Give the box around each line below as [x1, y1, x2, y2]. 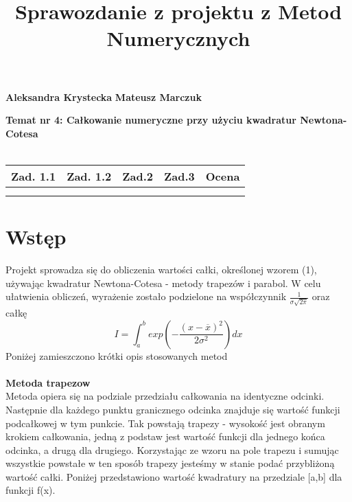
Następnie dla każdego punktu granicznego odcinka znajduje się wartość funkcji [5, 402, 340, 416]
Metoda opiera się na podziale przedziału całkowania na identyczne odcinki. [5, 389, 325, 403]
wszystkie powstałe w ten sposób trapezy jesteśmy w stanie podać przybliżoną [5, 456, 335, 470]
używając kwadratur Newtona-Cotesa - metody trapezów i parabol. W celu [5, 275, 321, 290]
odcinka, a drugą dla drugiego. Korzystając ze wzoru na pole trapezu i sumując [5, 442, 339, 457]
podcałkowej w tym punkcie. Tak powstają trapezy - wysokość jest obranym [5, 415, 325, 430]
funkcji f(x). [5, 483, 56, 497]
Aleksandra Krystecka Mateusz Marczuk [5, 89, 202, 104]
